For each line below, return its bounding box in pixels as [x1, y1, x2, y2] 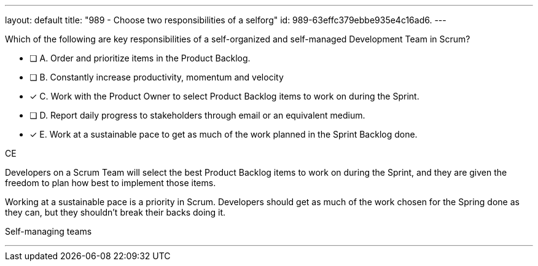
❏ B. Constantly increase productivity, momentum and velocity [29, 72, 284, 82]
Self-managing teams [5, 226, 92, 237]
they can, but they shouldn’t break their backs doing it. [5, 207, 226, 217]
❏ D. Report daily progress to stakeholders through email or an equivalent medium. [29, 110, 365, 120]
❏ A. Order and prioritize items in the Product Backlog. [29, 53, 251, 63]
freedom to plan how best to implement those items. [5, 178, 216, 188]
